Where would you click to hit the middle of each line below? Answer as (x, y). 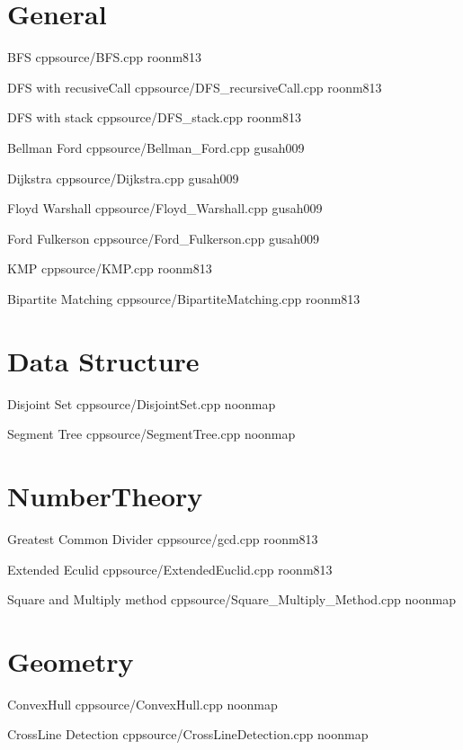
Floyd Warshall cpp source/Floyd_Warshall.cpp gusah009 (165, 208)
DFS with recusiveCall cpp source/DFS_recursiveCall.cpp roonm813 (195, 87)
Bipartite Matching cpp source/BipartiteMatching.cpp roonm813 (184, 298)
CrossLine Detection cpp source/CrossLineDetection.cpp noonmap (188, 734)
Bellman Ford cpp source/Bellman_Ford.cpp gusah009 (156, 147)
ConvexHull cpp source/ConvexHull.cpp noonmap (142, 704)
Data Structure (103, 360)
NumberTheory (105, 495)
